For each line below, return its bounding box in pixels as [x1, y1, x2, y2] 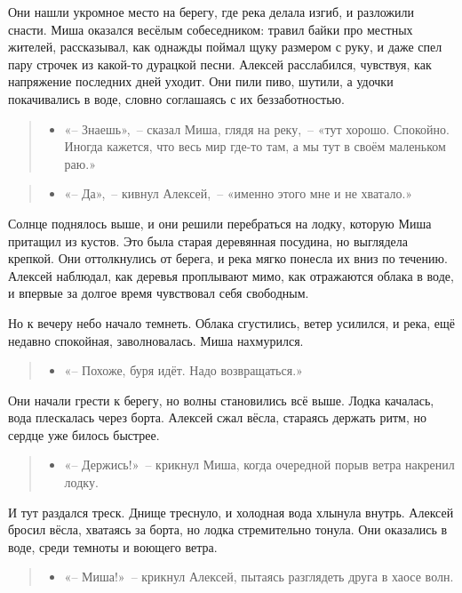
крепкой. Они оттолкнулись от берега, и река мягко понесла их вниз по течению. [8, 249, 448, 268]
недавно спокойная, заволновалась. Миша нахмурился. [8, 331, 304, 349]
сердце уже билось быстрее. [8, 425, 160, 444]
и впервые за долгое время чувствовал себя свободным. [8, 284, 309, 302]
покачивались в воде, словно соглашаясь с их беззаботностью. [8, 89, 345, 108]
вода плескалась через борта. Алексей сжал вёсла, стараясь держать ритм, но [8, 408, 426, 427]
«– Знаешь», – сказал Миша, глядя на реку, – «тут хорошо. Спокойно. [64, 119, 450, 138]
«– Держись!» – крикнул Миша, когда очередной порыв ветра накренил [64, 455, 455, 474]
